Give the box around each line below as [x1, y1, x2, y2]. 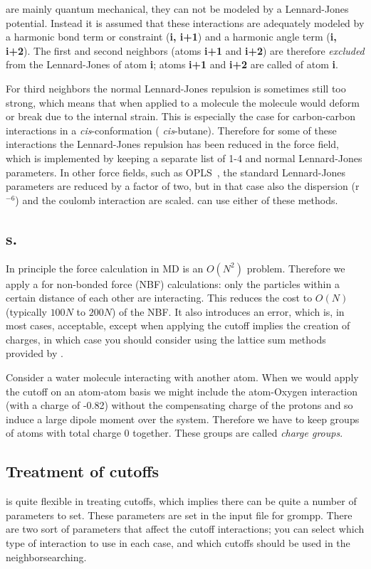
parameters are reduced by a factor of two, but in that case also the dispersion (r [6, 179, 360, 193]
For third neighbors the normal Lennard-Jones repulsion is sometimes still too [6, 80, 346, 95]
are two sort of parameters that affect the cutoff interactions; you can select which [6, 521, 365, 536]
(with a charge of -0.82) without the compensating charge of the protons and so [6, 398, 353, 413]
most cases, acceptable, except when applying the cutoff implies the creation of [6, 318, 350, 333]
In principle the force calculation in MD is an [6, 260, 204, 275]
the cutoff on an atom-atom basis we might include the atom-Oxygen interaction [6, 383, 358, 398]
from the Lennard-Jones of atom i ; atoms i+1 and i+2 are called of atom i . [6, 57, 338, 72]
